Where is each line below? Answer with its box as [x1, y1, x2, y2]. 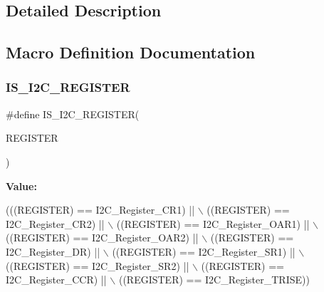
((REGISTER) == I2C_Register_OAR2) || [6, 230, 199, 245]
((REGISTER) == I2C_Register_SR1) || [112, 244, 296, 259]
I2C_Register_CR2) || [6, 216, 105, 231]
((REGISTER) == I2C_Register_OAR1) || [116, 216, 310, 231]
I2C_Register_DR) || [6, 244, 100, 259]
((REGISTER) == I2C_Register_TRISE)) [118, 272, 310, 287]
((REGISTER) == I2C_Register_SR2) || [6, 258, 189, 273]
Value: [6, 178, 37, 193]
